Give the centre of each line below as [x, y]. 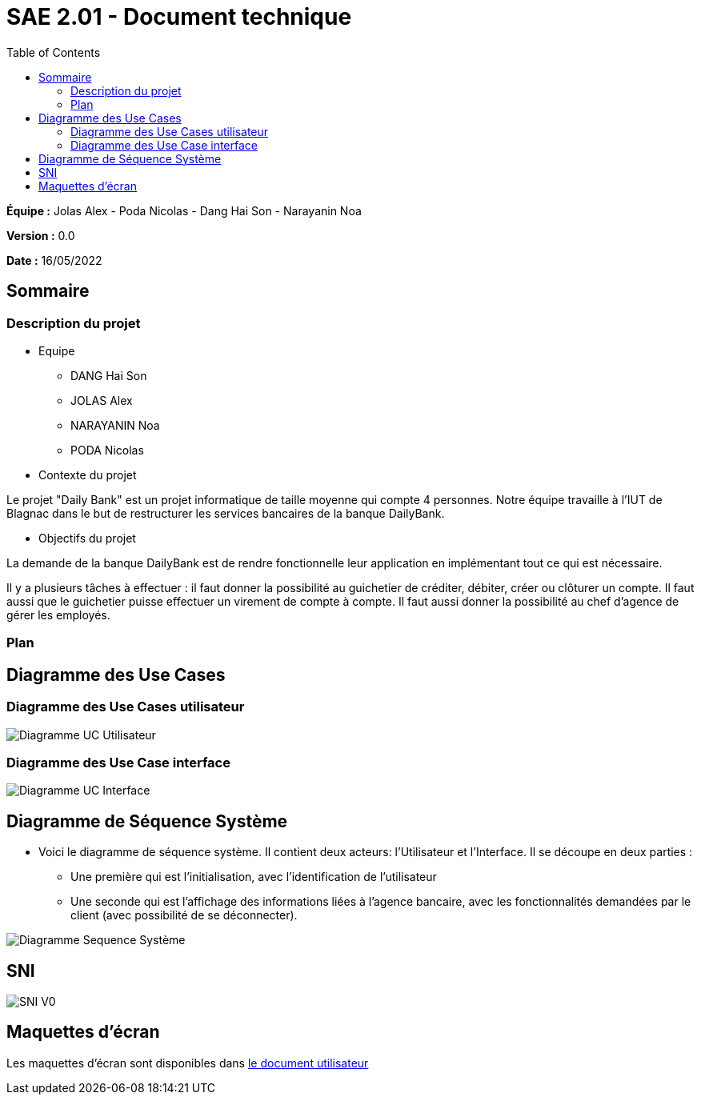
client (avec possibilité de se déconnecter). [184, 915]
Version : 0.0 [41, 235]
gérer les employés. [58, 615]
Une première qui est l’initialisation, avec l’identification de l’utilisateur [254, 877]
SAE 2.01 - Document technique [179, 17]
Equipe [57, 350]
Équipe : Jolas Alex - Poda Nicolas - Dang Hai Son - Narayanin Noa [184, 210]
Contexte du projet [88, 474]
